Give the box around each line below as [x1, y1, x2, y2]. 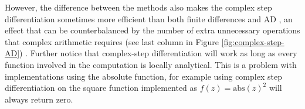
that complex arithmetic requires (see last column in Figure [5, 35, 219, 47]
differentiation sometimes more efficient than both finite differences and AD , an [5, 12, 293, 25]
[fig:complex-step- [221, 35, 284, 47]
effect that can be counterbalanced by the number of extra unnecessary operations [5, 24, 300, 36]
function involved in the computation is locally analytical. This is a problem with [5, 58, 297, 70]
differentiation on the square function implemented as [5, 81, 198, 94]
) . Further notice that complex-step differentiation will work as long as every [19, 47, 297, 59]
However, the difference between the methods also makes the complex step [5, 1, 272, 13]
